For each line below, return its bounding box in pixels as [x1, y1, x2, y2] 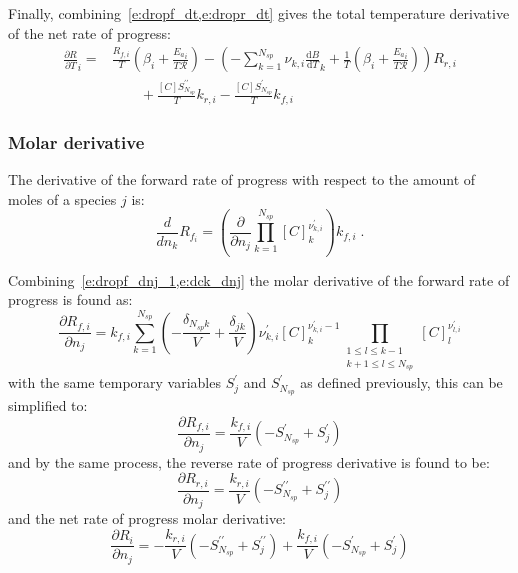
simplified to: [8, 395, 88, 415]
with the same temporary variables [8, 372, 221, 393]
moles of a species [8, 188, 117, 209]
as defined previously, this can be [300, 372, 503, 393]
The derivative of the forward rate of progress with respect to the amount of [8, 168, 476, 189]
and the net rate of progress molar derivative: [8, 508, 287, 529]
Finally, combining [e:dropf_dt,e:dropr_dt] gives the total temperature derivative [8, 3, 510, 23]
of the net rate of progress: [8, 22, 171, 43]
